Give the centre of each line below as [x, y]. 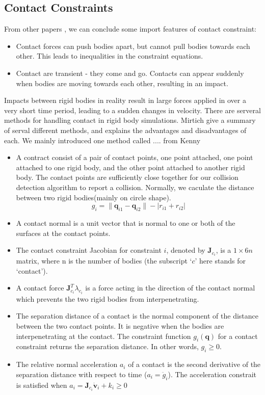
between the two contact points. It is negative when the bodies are [120, 326]
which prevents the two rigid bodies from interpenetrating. [108, 298]
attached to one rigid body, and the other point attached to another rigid [130, 167]
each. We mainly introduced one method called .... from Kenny [102, 140]
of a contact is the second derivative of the [194, 364]
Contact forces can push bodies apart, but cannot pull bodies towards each [133, 46]
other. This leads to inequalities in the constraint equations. [110, 56]
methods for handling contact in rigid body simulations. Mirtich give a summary [130, 120]
